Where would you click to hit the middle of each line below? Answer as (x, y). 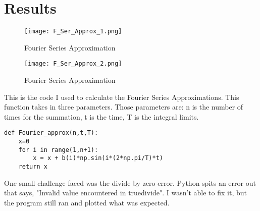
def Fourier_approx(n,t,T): (51, 133)
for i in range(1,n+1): (58, 150)
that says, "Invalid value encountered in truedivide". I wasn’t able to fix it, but (125, 193)
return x (33, 167)
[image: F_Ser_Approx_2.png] (73, 64)
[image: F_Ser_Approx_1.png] (73, 32)
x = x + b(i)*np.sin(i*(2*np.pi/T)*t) (98, 158)
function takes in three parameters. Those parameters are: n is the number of (124, 107)
